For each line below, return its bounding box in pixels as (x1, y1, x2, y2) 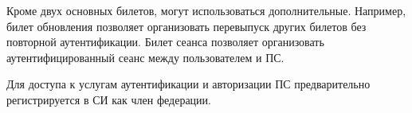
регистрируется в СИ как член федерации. (6, 91, 211, 107)
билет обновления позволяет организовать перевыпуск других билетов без (6, 18, 367, 34)
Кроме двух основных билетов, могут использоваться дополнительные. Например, (6, 2, 406, 18)
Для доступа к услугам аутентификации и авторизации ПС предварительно (6, 76, 371, 92)
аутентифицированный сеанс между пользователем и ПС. (6, 49, 284, 65)
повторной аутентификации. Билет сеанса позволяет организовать (6, 33, 324, 50)
